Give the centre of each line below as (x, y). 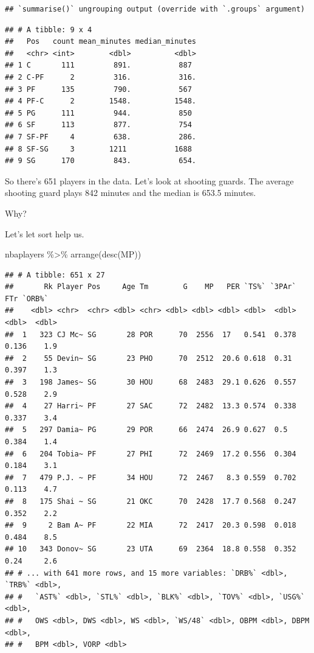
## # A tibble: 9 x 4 (49, 30)
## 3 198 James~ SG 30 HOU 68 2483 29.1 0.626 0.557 (151, 382)
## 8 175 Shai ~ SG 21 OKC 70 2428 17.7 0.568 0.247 (151, 501)
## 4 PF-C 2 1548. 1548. (101, 101)
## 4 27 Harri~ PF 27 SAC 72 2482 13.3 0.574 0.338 (151, 406)
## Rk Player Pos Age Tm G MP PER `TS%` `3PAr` (151, 287)
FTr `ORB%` (27, 299)
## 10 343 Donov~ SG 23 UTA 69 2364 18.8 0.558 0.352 (151, 549)
